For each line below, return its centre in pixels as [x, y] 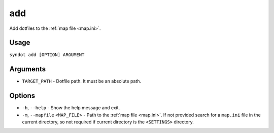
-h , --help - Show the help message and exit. [71, 108]
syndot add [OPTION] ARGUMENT [47, 55]
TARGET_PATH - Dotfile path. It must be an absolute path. [82, 81]
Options [22, 96]
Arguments [28, 69]
